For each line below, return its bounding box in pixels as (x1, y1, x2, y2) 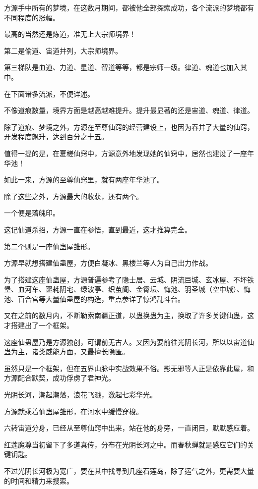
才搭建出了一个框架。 (4, 320, 73, 330)
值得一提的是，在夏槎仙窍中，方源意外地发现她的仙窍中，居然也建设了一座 (4, 148, 247, 158)
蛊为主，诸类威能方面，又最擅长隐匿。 (4, 346, 129, 357)
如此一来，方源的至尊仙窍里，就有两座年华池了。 (4, 174, 164, 185)
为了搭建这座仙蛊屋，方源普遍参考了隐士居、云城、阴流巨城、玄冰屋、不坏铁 (4, 274, 254, 284)
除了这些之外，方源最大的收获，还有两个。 (4, 191, 143, 201)
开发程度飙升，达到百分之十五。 (4, 131, 108, 142)
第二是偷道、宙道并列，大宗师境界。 (4, 45, 122, 55)
